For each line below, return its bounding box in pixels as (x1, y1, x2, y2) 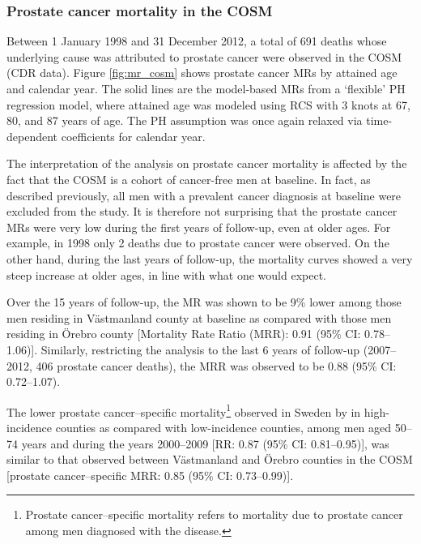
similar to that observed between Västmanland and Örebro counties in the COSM (6, 451, 413, 468)
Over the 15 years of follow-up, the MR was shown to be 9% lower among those (6, 293, 402, 311)
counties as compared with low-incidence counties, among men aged (55, 418, 392, 435)
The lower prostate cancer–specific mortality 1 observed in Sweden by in (6, 401, 361, 420)
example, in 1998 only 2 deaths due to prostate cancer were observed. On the (6, 234, 389, 251)
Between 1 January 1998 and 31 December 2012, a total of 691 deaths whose (6, 32, 387, 49)
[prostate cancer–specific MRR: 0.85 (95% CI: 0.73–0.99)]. (6, 466, 294, 483)
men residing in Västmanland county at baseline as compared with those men (6, 309, 392, 326)
